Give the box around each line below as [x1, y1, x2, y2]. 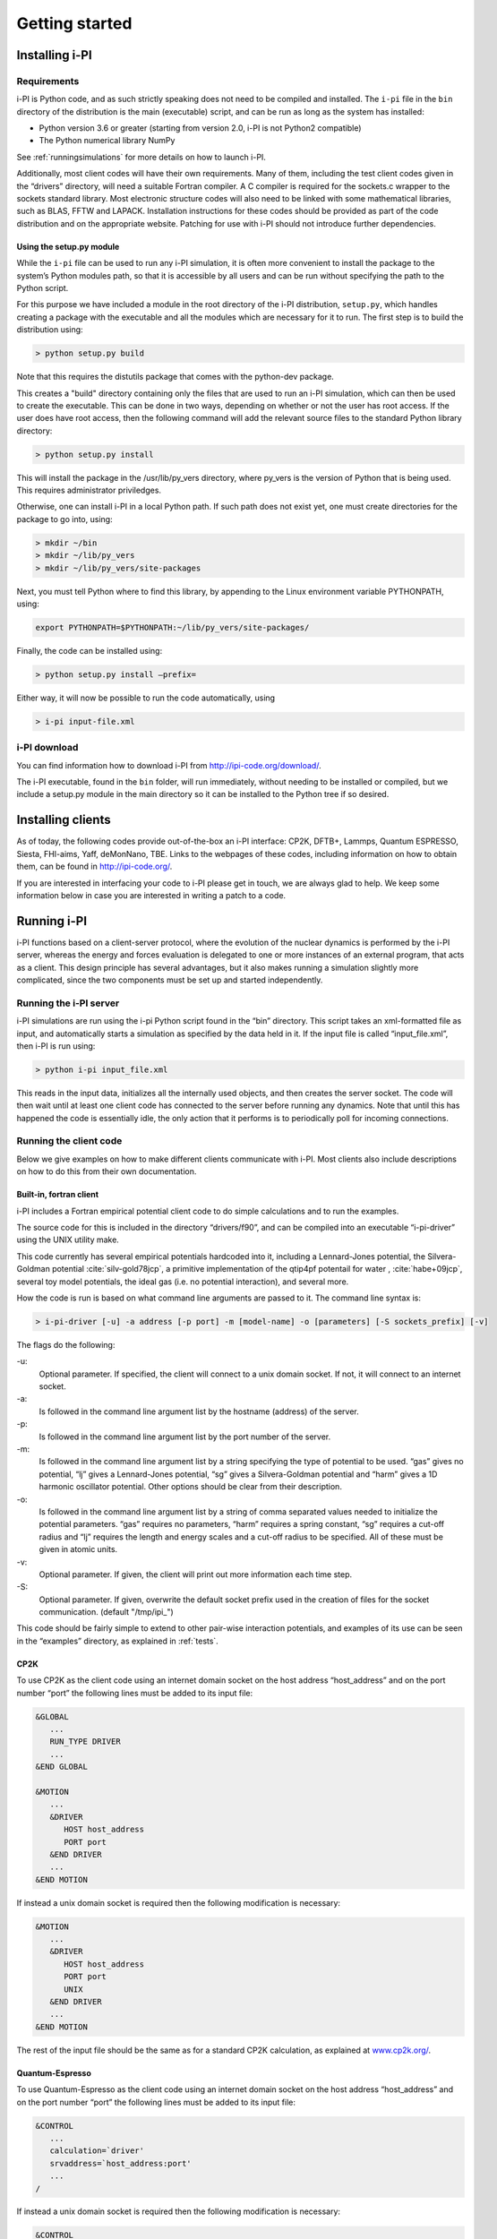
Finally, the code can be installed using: [16, 645, 163, 656]
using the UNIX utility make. [16, 1234, 120, 1245]
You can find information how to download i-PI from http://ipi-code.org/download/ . [16, 759, 321, 770]
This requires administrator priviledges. [16, 485, 161, 496]
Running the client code [16, 1135, 123, 1147]
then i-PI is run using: [16, 1040, 96, 1051]
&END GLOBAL [35, 1762, 89, 1772]
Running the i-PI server [16, 997, 120, 1009]
